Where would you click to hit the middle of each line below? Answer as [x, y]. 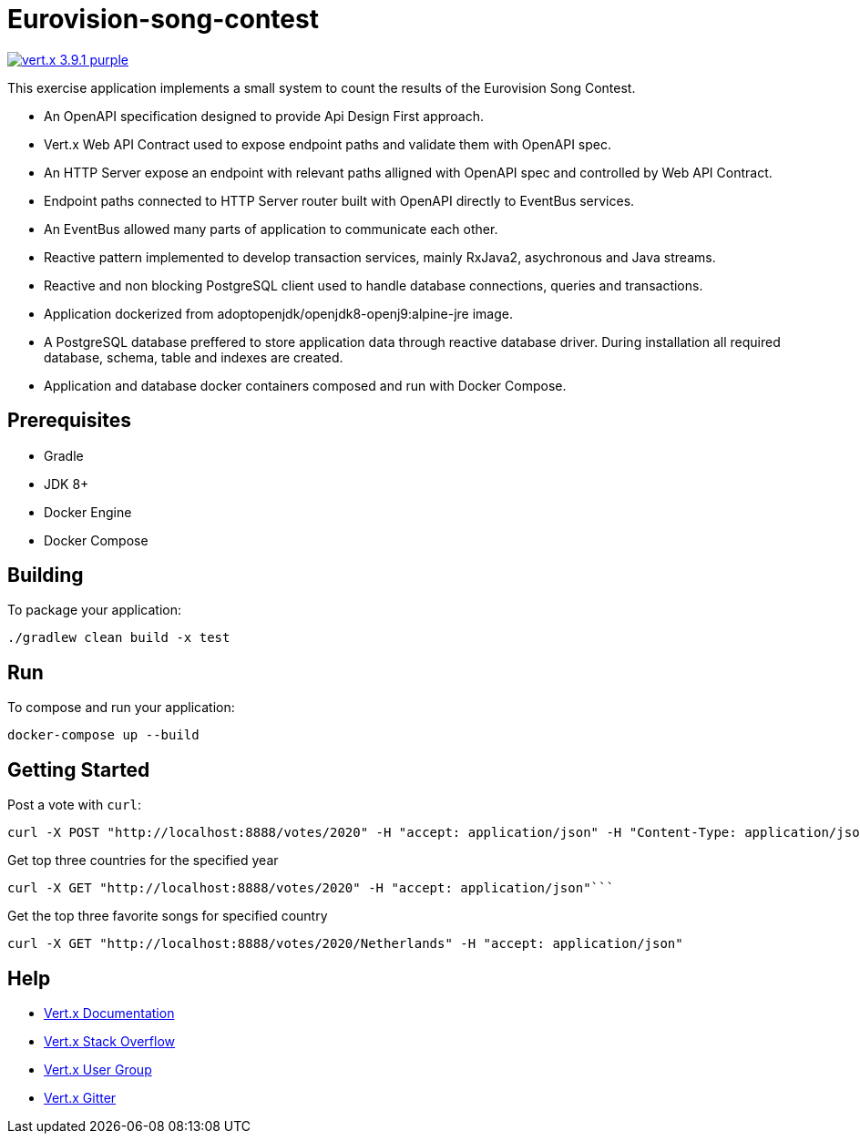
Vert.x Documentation [109, 1013]
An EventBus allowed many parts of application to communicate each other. [271, 229]
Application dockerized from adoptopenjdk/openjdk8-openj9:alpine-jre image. [278, 313]
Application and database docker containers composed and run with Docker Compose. [305, 385]
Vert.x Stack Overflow [110, 1041]
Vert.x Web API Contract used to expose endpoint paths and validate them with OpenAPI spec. [328, 144]
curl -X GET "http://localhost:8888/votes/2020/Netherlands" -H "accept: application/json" [345, 944]
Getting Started [79, 769]
